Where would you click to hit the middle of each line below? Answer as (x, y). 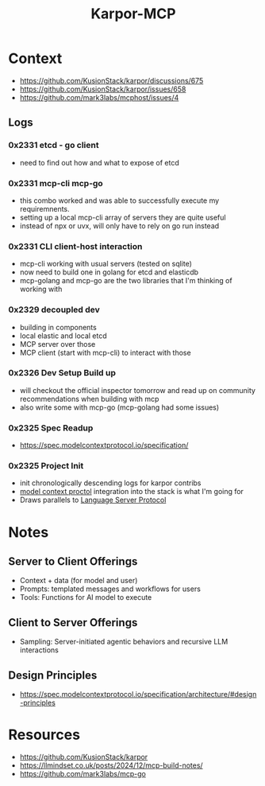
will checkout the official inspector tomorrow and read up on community (138, 390)
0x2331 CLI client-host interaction (75, 246)
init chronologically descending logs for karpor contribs (110, 483)
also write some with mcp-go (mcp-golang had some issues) (119, 407)
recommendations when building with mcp (89, 399)
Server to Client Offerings (73, 561)
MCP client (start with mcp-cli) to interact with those (106, 352)
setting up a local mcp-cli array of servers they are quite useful (123, 217)
